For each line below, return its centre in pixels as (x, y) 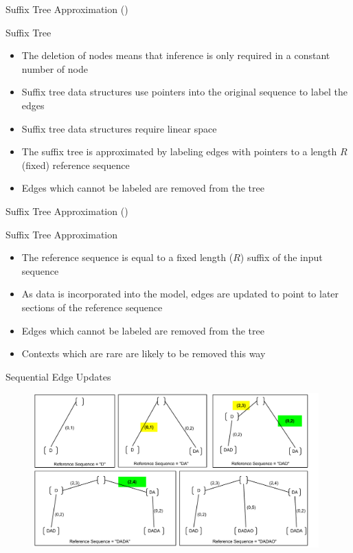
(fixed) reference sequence (76, 165)
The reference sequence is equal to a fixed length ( (127, 257)
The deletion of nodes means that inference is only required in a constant (176, 55)
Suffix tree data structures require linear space (119, 128)
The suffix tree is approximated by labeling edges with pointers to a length (179, 151)
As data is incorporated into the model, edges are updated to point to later (180, 294)
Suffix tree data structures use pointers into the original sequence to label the (185, 92)
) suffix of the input (281, 257)
